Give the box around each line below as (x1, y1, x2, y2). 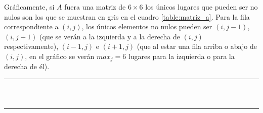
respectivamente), (4, 41, 59, 51)
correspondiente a (4, 21, 59, 32)
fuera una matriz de (64, 2, 126, 12)
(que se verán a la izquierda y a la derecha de (39, 31, 180, 41)
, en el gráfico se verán (25, 50, 95, 61)
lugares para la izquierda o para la (128, 50, 235, 61)
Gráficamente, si (4, 2, 55, 12)
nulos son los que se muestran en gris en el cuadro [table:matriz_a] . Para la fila (4, 11, 250, 22)
